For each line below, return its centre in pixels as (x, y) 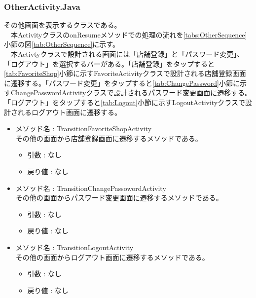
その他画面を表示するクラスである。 (63, 25)
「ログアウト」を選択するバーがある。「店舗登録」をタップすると (109, 63)
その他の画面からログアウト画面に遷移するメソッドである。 (112, 257)
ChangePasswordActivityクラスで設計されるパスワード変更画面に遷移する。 (131, 93)
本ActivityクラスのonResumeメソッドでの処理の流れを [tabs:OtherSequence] (129, 34)
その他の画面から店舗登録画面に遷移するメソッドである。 (109, 138)
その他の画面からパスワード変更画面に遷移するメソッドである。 (119, 198)
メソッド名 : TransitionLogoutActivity (74, 247)
